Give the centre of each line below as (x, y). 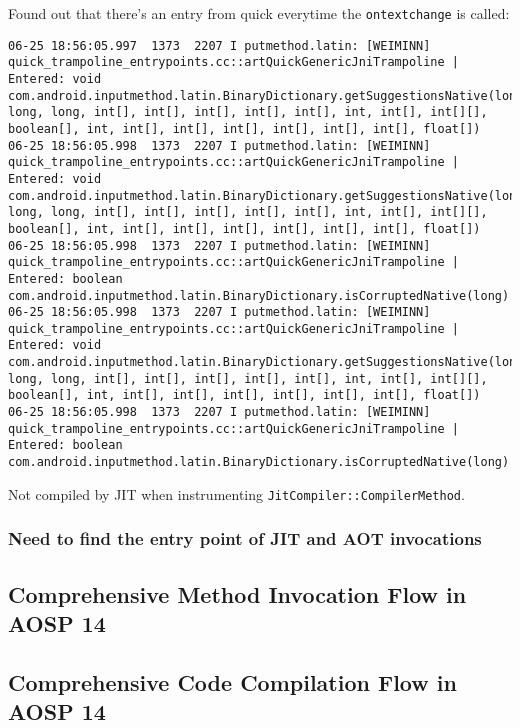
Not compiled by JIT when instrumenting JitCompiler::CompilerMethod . (236, 493)
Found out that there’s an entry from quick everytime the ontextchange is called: (259, 13)
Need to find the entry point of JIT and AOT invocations (245, 538)
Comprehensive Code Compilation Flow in (232, 681)
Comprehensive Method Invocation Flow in (237, 593)
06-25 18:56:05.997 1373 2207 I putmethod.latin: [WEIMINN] (219, 45)
